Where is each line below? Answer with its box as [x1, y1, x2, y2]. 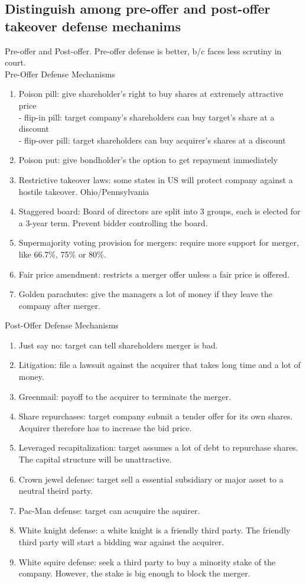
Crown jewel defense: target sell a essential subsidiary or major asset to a [18, 473, 284, 485]
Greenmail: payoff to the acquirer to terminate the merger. [18, 390, 232, 402]
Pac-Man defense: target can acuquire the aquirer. [18, 504, 200, 516]
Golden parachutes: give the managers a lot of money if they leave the [18, 288, 273, 300]
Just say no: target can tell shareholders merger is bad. [18, 338, 218, 351]
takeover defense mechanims [5, 17, 181, 35]
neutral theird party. [18, 484, 93, 497]
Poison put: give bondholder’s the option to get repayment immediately [18, 154, 278, 166]
